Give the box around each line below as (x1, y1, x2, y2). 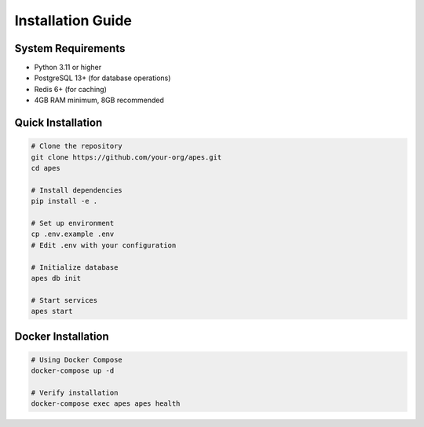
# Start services (31, 296, 98, 304)
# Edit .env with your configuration (31, 241, 177, 249)
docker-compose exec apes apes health (31, 399, 181, 408)
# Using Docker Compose (31, 355, 123, 364)
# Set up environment (31, 219, 115, 227)
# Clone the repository (31, 142, 123, 151)
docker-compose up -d (31, 366, 115, 375)
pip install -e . (31, 197, 98, 206)
